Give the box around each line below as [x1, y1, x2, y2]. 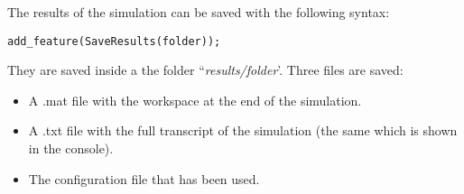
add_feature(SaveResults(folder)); [7, 34, 221, 48]
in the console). [28, 139, 114, 158]
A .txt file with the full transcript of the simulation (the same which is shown [28, 121, 458, 140]
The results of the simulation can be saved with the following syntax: [7, 3, 390, 21]
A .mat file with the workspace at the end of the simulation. [28, 90, 362, 109]
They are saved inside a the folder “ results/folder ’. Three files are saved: [7, 60, 404, 79]
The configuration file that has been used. [28, 169, 260, 188]
